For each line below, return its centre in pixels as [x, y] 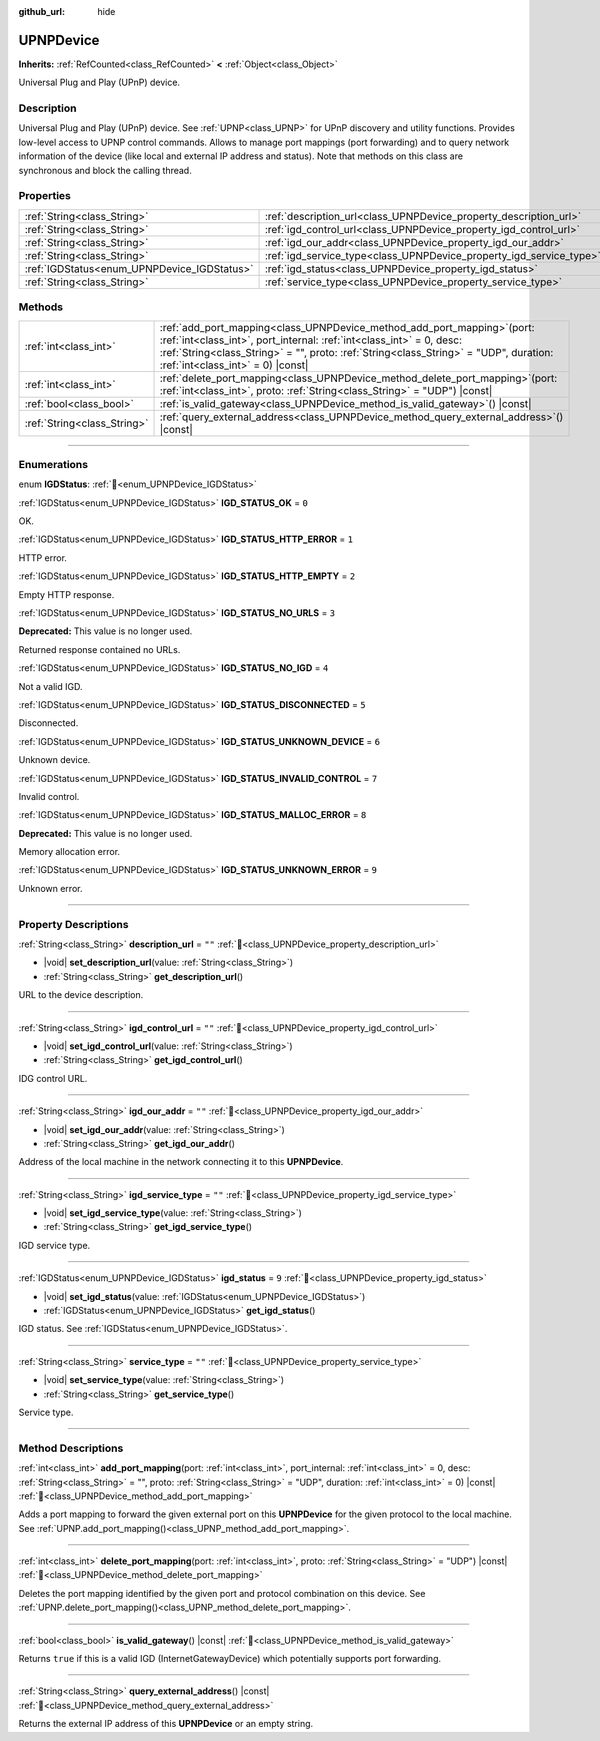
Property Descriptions [73, 924]
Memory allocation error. [69, 852]
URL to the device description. [81, 995]
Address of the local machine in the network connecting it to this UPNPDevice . [181, 1162]
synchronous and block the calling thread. [105, 170]
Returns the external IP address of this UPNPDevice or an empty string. [166, 1724]
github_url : [41, 11]
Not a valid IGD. [50, 686]
